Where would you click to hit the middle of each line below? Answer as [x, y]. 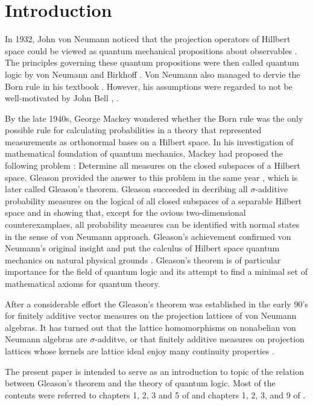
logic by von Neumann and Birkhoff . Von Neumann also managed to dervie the [153, 74]
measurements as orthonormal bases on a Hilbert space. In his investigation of [149, 141]
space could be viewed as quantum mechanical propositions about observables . [151, 50]
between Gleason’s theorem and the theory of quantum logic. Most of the [140, 383]
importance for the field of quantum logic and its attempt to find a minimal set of [156, 272]
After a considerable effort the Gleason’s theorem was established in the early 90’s [156, 303]
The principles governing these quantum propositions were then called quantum [152, 62]
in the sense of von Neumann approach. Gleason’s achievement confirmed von [148, 236]
